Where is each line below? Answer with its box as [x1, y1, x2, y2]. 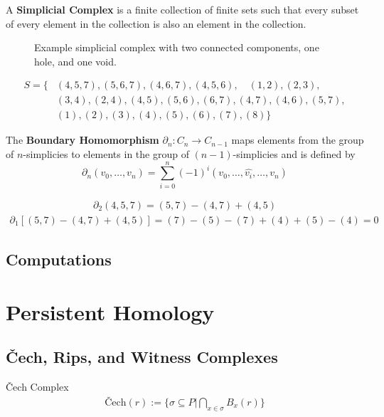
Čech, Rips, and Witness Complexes [6, 346, 278, 368]
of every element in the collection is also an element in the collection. [6, 16, 306, 31]
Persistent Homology [6, 297, 215, 326]
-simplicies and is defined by [233, 147, 356, 162]
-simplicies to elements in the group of [23, 147, 189, 162]
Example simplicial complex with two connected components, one [34, 40, 319, 55]
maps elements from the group [231, 132, 364, 147]
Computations [6, 248, 112, 270]
